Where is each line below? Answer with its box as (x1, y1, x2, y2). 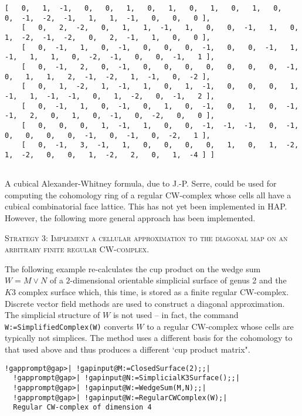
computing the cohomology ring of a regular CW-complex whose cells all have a (5, 188, 291, 201)
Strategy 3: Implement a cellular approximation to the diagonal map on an (5, 231, 288, 243)
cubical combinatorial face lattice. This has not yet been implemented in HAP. (5, 200, 287, 212)
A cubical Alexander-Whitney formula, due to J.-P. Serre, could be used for (5, 177, 277, 190)
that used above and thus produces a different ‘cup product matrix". (5, 343, 250, 355)
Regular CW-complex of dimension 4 (13, 403, 152, 412)
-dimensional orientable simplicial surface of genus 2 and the (70, 274, 287, 286)
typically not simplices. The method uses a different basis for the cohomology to (5, 332, 293, 344)
